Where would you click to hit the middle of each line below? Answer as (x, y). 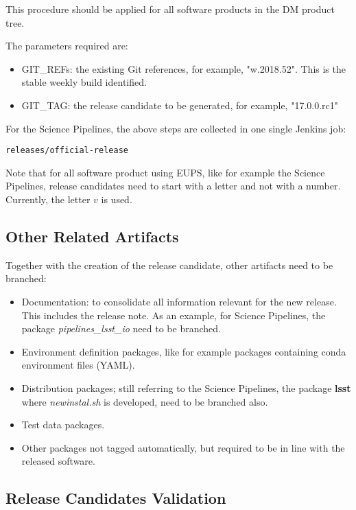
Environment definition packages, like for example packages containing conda (184, 351)
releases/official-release (67, 151)
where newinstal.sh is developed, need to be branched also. (145, 401)
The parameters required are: (67, 46)
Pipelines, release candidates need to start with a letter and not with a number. (173, 186)
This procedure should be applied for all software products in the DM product (170, 9)
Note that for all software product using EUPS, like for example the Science (165, 172)
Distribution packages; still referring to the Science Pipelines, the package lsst (186, 387)
